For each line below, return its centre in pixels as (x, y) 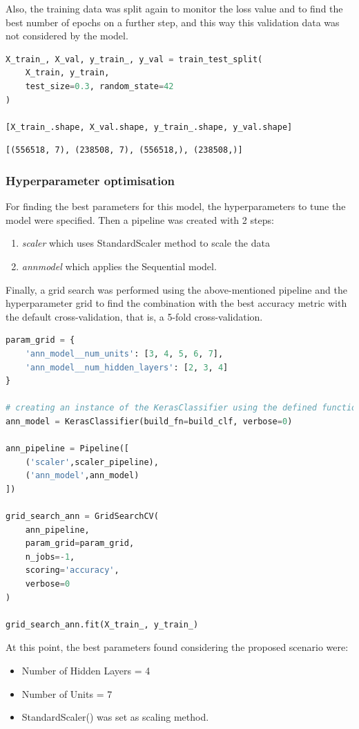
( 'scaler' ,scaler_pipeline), (92, 462)
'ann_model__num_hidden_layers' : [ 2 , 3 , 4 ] (127, 367)
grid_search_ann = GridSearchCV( (82, 517)
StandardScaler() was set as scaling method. (115, 717)
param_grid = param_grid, (80, 543)
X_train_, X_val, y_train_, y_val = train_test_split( (134, 59)
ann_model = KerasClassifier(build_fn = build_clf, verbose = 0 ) (149, 421)
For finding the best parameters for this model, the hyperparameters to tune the (176, 206)
